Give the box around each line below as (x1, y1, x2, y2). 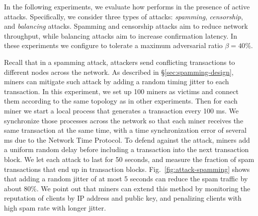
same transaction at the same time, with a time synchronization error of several (4, 125, 247, 135)
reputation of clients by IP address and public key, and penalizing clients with (4, 193, 242, 203)
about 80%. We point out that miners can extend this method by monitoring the (4, 183, 251, 193)
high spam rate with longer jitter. (4, 202, 106, 213)
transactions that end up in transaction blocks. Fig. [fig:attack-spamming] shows (4, 163, 250, 174)
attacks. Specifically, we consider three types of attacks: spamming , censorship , (4, 11, 243, 21)
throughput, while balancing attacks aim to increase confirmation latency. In (4, 30, 237, 41)
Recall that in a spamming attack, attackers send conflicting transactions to (4, 56, 235, 67)
